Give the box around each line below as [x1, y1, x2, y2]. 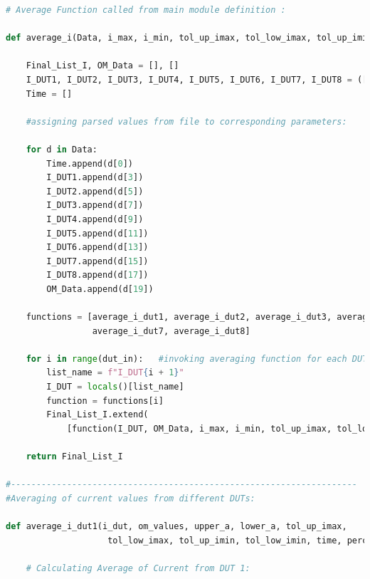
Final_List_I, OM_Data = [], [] [26, 61, 179, 71]
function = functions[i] [46, 395, 164, 406]
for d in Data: [26, 144, 97, 155]
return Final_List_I [26, 452, 123, 461]
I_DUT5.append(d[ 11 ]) [46, 228, 149, 239]
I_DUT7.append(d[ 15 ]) [46, 256, 149, 266]
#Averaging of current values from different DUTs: [6, 493, 255, 504]
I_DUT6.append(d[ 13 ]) [46, 242, 149, 253]
